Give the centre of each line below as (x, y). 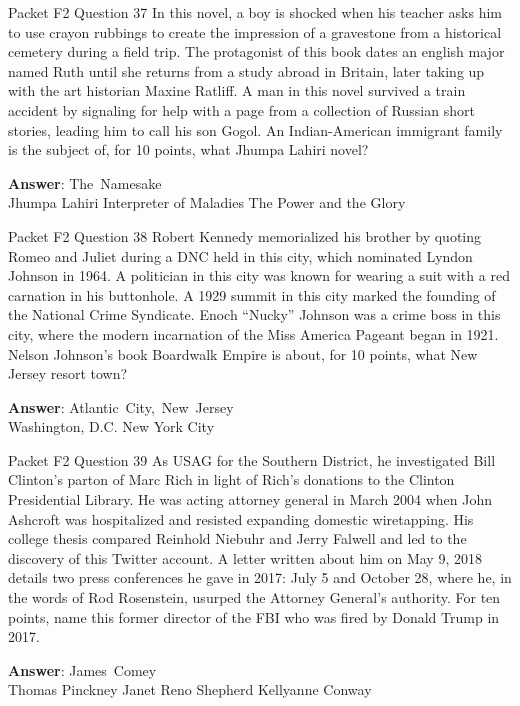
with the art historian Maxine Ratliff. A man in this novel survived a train (237, 90)
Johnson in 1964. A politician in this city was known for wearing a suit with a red (259, 275)
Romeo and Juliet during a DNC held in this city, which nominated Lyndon (240, 255)
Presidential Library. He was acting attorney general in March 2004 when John (250, 499)
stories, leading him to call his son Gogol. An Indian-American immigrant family (255, 129)
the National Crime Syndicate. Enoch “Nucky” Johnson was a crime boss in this (254, 314)
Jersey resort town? (68, 373)
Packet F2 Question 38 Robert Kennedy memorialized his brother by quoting (245, 235)
